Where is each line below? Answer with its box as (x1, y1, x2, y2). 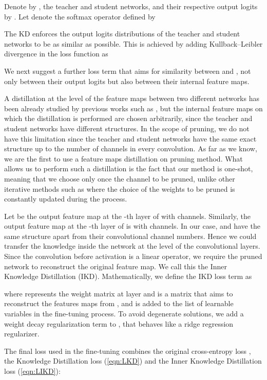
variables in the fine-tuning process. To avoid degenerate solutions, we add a (4, 308, 244, 319)
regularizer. (4, 328, 40, 339)
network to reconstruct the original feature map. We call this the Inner (4, 261, 227, 271)
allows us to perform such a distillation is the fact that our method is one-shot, (4, 163, 253, 174)
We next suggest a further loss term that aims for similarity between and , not (4, 65, 251, 76)
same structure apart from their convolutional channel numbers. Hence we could (4, 230, 257, 241)
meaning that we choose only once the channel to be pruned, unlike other (4, 173, 235, 184)
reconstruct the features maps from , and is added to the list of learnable (4, 298, 234, 309)
